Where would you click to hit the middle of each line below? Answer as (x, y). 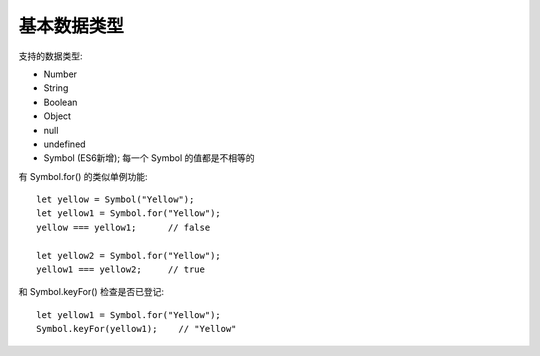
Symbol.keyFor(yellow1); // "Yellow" (136, 329)
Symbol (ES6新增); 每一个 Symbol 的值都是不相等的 (149, 158)
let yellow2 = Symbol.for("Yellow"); (129, 255)
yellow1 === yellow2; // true (120, 269)
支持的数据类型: (51, 56)
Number (60, 74)
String (56, 88)
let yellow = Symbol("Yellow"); (115, 199)
